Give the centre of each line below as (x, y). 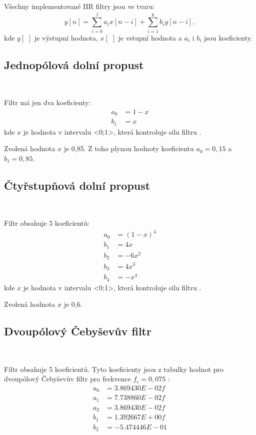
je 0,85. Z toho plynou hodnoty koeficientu (129, 148)
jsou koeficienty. (228, 37)
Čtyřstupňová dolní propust (77, 185)
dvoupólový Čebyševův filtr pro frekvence (67, 379)
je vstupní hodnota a (150, 37)
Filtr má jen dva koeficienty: (47, 102)
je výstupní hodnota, (66, 37)
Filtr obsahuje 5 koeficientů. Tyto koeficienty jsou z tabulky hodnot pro (114, 369)
